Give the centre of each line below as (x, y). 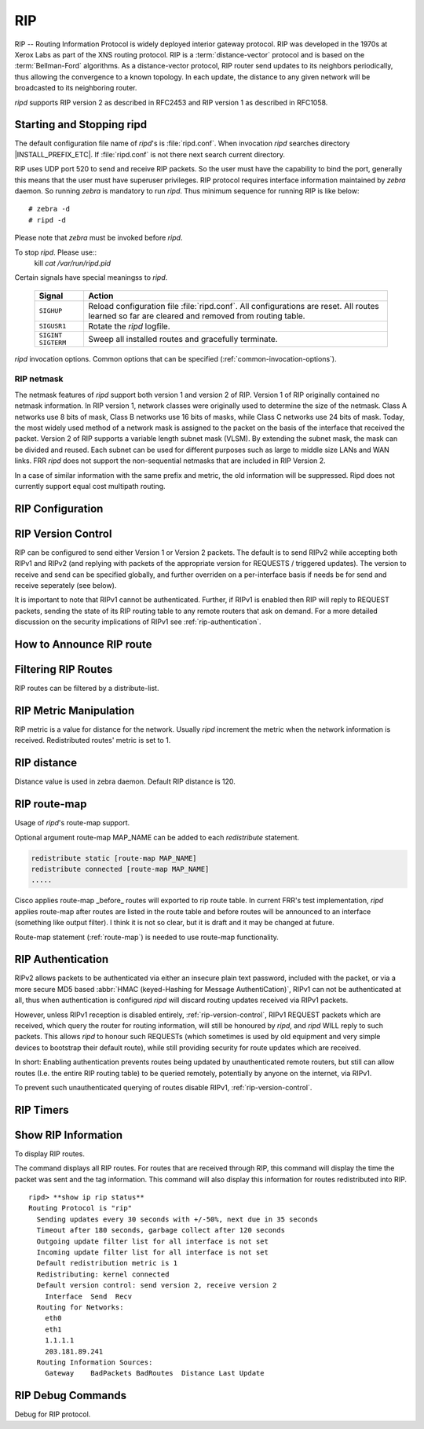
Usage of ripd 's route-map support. (72, 823)
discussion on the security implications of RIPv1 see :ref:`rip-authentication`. (138, 622)
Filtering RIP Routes (64, 669)
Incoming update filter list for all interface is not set (152, 1253)
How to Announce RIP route (83, 645)
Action (101, 296)
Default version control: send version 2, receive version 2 (157, 1286)
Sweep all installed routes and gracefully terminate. (183, 339)
